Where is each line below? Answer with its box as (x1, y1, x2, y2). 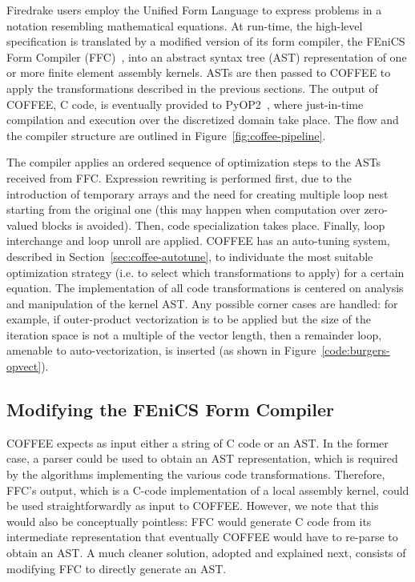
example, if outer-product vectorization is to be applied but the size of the (6, 311, 371, 327)
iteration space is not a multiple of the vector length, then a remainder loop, (6, 326, 382, 343)
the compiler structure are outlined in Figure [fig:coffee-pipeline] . (6, 126, 326, 143)
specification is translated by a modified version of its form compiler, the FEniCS (6, 33, 405, 50)
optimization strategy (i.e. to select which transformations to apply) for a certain (6, 263, 405, 280)
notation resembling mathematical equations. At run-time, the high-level (6, 17, 363, 34)
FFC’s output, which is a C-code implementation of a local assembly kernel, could (6, 481, 409, 498)
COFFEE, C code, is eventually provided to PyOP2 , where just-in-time (6, 95, 364, 112)
